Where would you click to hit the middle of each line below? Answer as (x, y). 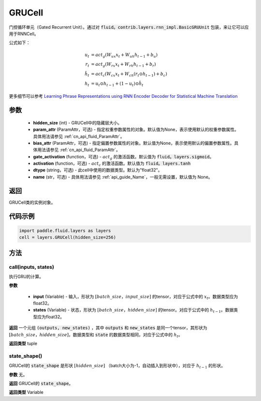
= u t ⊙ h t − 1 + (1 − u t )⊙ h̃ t (117, 84)
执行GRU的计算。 (26, 277)
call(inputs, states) (31, 267)
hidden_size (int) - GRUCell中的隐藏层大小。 (78, 123)
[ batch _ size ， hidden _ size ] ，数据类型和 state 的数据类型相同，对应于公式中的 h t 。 (96, 335)
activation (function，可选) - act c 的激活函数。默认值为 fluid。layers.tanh (112, 164)
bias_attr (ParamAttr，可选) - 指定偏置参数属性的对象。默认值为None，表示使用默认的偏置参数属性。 (134, 143)
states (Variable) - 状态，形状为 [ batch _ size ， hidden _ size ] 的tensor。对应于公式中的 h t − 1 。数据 (133, 311)
